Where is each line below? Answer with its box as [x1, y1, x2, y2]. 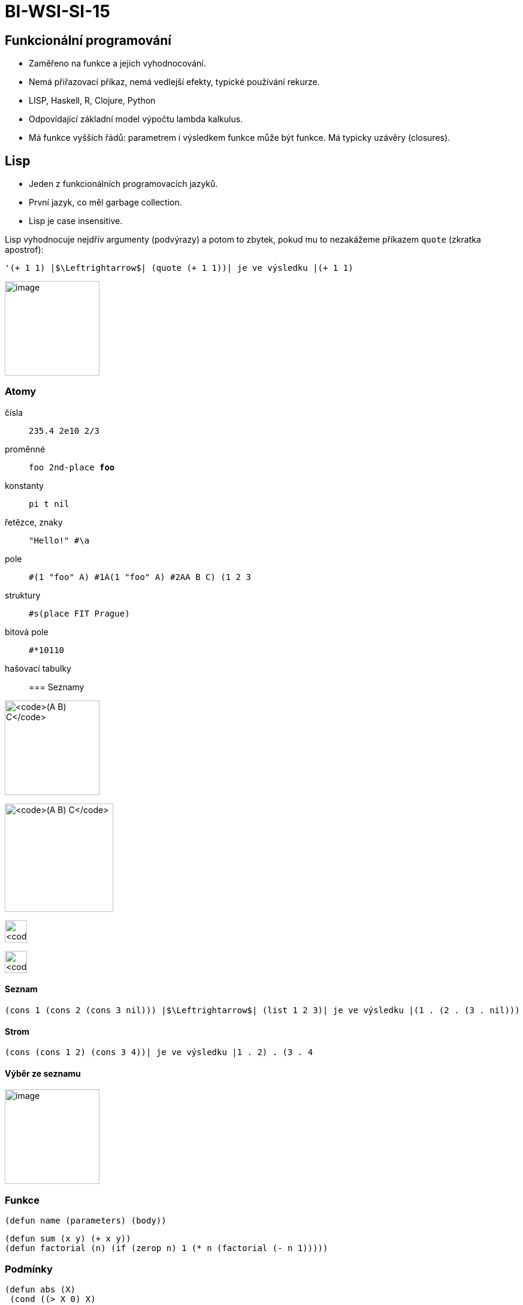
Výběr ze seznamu [5, 1068, 81, 1079]
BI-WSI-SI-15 [5, 1, 110, 22]
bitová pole [5, 626, 49, 637]
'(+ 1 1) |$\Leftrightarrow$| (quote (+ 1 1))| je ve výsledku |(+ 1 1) [5, 263, 353, 273]
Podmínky [5, 1262, 53, 1275]
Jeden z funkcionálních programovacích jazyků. [29, 179, 218, 189]
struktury [5, 590, 41, 600]
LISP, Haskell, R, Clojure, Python [29, 95, 156, 106]
